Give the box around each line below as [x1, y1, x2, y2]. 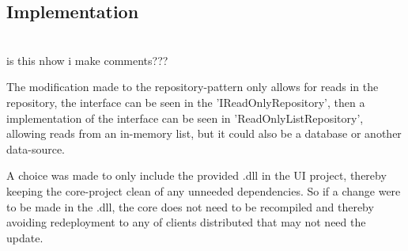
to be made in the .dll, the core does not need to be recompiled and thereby [6, 198, 374, 215]
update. [6, 229, 43, 245]
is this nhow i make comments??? [6, 51, 168, 68]
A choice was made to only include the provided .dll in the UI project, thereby [6, 167, 387, 184]
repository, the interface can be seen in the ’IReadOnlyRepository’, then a [6, 93, 365, 110]
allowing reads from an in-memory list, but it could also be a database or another [6, 125, 402, 142]
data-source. [6, 140, 66, 157]
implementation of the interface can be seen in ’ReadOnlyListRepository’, [6, 109, 364, 126]
